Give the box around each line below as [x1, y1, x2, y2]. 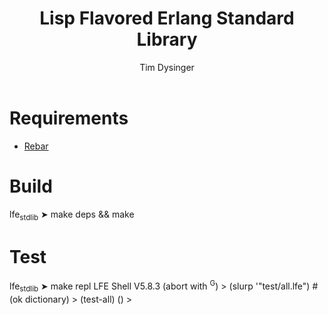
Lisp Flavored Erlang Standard [39, 7, 295, 30]
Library [136, 28, 198, 51]
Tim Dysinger [139, 61, 195, 73]
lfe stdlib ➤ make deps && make [9, 208, 135, 222]
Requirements [9, 107, 129, 129]
